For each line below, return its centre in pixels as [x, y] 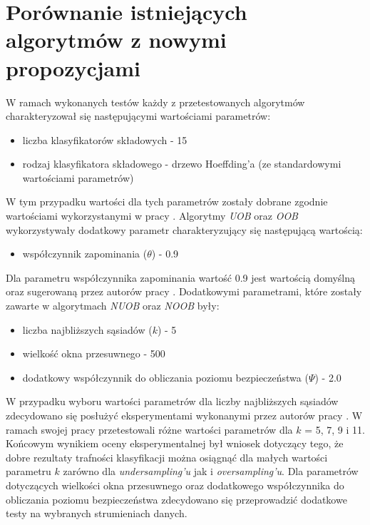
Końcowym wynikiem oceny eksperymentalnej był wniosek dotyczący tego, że [175, 443]
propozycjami [73, 67]
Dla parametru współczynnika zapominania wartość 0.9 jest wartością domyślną [180, 277]
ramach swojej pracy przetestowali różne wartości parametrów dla [149, 429]
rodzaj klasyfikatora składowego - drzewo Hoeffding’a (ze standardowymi [182, 164]
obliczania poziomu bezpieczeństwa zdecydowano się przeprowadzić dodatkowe [176, 499]
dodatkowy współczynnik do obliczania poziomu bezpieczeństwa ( [165, 377]
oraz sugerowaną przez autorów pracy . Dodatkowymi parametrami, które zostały [184, 291]
